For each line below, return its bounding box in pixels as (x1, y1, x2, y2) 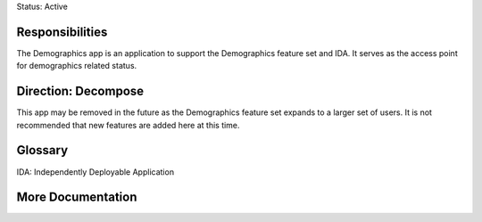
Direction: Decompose (16, 84, 145, 99)
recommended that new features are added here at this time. (16, 119, 240, 130)
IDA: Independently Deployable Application (16, 166, 174, 177)
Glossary (16, 143, 69, 158)
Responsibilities (16, 24, 108, 39)
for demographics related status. (16, 61, 137, 71)
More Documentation (16, 190, 137, 205)
